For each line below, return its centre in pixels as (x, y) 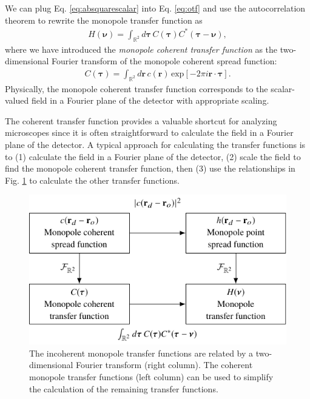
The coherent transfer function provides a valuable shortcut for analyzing (141, 120)
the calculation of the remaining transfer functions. (124, 388)
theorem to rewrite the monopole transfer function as (104, 20)
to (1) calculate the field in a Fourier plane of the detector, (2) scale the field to (153, 156)
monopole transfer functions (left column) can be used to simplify (151, 376)
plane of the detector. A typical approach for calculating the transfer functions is (155, 144)
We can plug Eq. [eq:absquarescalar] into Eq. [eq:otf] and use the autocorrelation (155, 8)
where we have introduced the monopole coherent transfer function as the (141, 49)
